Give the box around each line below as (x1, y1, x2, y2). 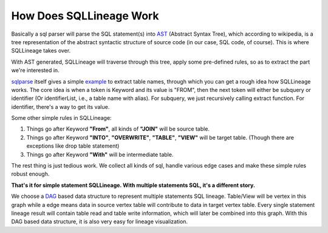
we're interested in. (11, 67, 60, 74)
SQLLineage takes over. (11, 47, 71, 54)
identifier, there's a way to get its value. (11, 103, 110, 110)
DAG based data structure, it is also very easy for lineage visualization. (11, 218, 188, 225)
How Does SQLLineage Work (11, 9, 159, 22)
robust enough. (11, 170, 50, 178)
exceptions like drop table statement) (26, 142, 120, 149)
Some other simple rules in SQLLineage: (11, 114, 112, 122)
